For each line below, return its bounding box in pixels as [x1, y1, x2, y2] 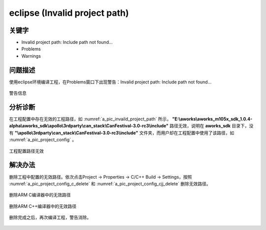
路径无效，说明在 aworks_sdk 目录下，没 [169, 123, 254, 129]
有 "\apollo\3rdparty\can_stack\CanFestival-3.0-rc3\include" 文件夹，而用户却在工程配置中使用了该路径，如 [9, 130, 234, 136]
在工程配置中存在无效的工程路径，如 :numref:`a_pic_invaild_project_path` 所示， [9, 116, 171, 122]
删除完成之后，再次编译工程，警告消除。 [9, 215, 91, 221]
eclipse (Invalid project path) [9, 7, 129, 18]
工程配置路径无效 [9, 148, 44, 154]
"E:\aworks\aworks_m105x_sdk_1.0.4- [172, 116, 253, 122]
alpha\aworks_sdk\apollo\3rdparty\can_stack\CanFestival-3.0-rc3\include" [9, 123, 169, 129]
